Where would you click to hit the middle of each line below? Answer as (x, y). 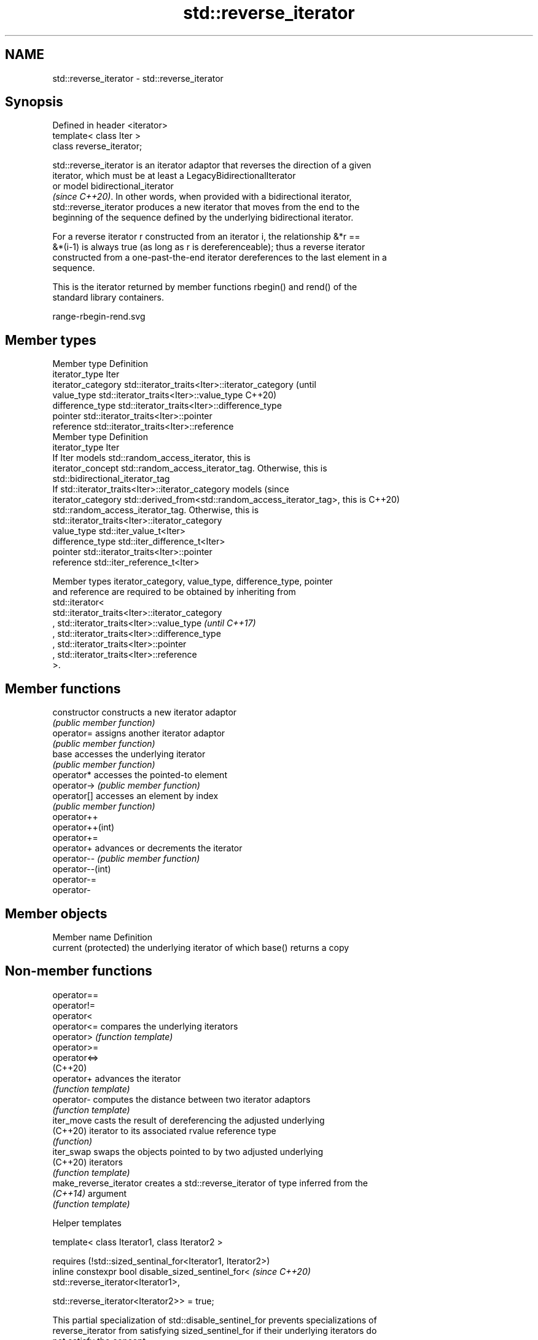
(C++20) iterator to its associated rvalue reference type (164, 1130)
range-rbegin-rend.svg (99, 317)
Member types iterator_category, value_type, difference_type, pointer (193, 581)
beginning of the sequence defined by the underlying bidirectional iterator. (203, 218)
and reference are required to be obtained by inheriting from (174, 592)
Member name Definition (103, 937)
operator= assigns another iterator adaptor (139, 733)
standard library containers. (108, 298)
